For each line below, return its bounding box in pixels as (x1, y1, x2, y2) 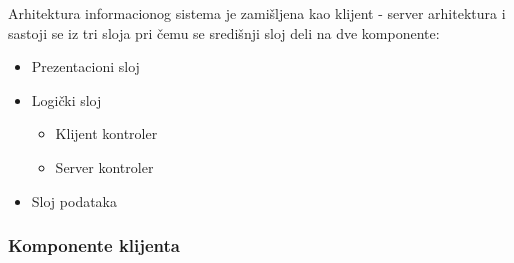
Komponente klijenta (8, 233, 181, 258)
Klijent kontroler (55, 123, 158, 144)
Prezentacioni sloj (31, 56, 140, 77)
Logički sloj (31, 89, 102, 110)
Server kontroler (55, 156, 154, 177)
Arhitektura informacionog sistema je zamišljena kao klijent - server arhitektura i (8, 3, 506, 23)
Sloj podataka (31, 190, 118, 211)
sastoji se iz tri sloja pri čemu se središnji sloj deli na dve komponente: (8, 22, 440, 43)
